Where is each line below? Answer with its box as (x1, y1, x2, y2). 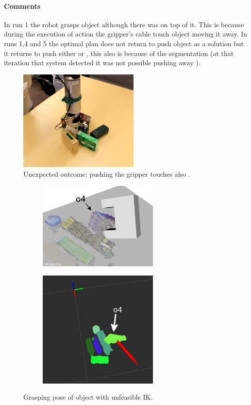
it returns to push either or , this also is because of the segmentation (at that (4, 48, 234, 58)
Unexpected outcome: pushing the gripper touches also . (23, 169, 190, 179)
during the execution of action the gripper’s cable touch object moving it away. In (4, 29, 248, 39)
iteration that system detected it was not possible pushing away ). (4, 57, 201, 68)
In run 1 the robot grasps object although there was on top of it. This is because (4, 19, 244, 29)
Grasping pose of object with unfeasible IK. (23, 392, 153, 402)
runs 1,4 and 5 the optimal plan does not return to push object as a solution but (4, 38, 244, 48)
